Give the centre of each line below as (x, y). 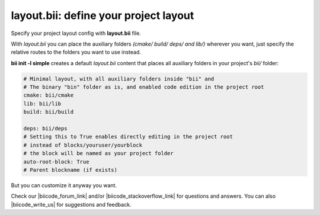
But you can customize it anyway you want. (64, 185)
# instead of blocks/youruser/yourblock (83, 145)
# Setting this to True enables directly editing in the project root (128, 137)
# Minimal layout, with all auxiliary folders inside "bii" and (119, 79)
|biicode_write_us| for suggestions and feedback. (71, 204)
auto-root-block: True (56, 162)
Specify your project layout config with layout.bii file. (76, 33)
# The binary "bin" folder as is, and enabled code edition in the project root (144, 87)
